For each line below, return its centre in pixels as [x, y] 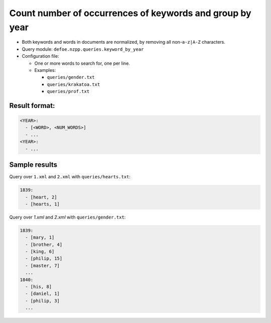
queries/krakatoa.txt [74, 84]
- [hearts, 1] [43, 204]
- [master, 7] [43, 265]
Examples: [45, 70]
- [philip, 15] [44, 258]
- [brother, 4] [44, 244]
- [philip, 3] [43, 301]
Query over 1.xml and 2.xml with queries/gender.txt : [67, 217]
